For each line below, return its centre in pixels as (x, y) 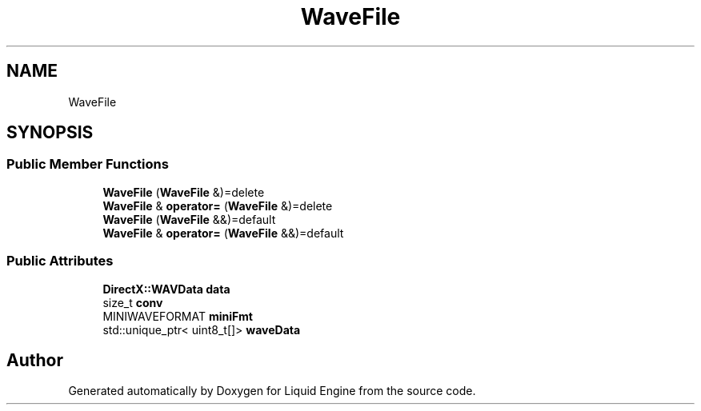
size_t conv (133, 302)
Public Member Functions (88, 164)
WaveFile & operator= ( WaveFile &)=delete (218, 205)
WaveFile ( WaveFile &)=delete (184, 192)
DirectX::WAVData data (166, 289)
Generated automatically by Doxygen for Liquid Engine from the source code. (272, 391)
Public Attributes (60, 261)
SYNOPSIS (50, 133)
